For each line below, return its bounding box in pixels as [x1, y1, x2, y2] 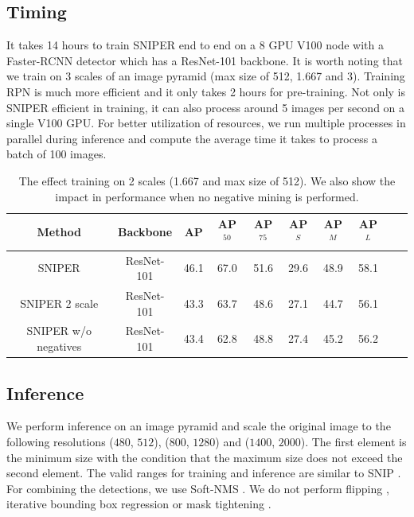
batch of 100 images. [6, 146, 107, 162]
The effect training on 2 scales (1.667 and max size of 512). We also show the [18, 172, 396, 189]
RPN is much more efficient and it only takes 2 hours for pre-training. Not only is [6, 83, 405, 99]
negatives [37, 338, 82, 355]
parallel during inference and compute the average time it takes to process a [6, 130, 377, 146]
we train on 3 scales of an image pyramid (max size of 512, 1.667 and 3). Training [6, 68, 405, 84]
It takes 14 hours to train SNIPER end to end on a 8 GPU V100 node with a [6, 37, 384, 53]
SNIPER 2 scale [20, 294, 99, 311]
